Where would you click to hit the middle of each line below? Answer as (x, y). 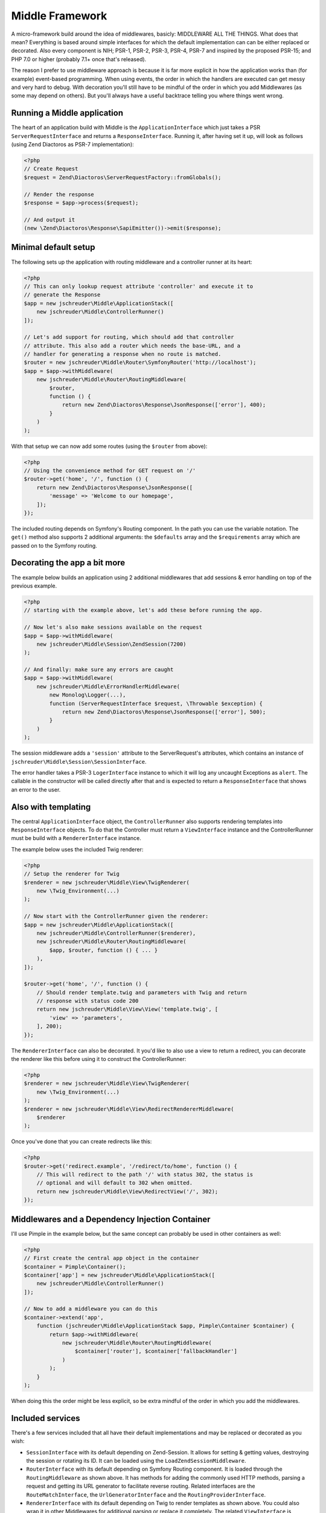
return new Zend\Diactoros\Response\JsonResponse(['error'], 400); (164, 405)
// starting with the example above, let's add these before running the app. (143, 610)
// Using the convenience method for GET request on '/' (110, 470)
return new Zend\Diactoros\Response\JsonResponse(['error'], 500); (164, 712)
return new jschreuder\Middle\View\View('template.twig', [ (127, 1009)
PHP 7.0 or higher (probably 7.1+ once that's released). (79, 59)
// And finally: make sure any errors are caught (99, 670)
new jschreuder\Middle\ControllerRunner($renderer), (116, 933)
